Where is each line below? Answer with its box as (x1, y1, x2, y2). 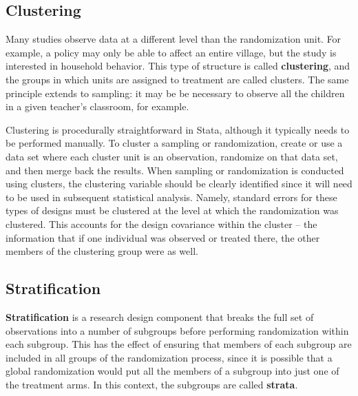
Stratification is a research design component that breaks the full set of (6, 309, 314, 324)
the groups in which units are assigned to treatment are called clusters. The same (6, 72, 349, 86)
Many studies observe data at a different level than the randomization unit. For (6, 32, 341, 46)
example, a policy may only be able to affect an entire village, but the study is (6, 45, 337, 59)
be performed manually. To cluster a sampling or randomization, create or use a (6, 136, 343, 150)
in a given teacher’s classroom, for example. (6, 99, 189, 114)
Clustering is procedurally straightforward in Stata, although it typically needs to (6, 122, 350, 136)
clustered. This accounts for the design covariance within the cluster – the (6, 216, 317, 231)
